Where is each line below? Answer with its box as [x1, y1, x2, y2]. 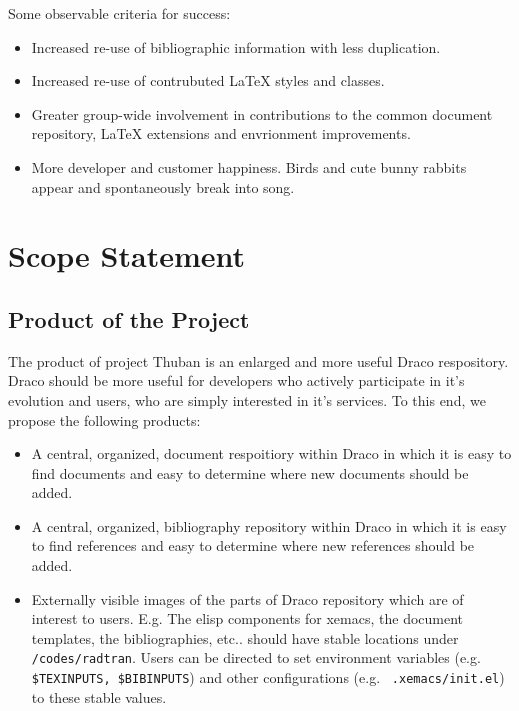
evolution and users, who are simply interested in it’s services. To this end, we [8, 389, 486, 410]
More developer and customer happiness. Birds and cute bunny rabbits [31, 156, 467, 177]
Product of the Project [8, 303, 250, 334]
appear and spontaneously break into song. [31, 176, 295, 197]
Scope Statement [8, 235, 245, 276]
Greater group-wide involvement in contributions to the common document [31, 103, 493, 124]
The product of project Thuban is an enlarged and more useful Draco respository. [8, 350, 509, 371]
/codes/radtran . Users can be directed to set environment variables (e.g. [31, 647, 481, 668]
